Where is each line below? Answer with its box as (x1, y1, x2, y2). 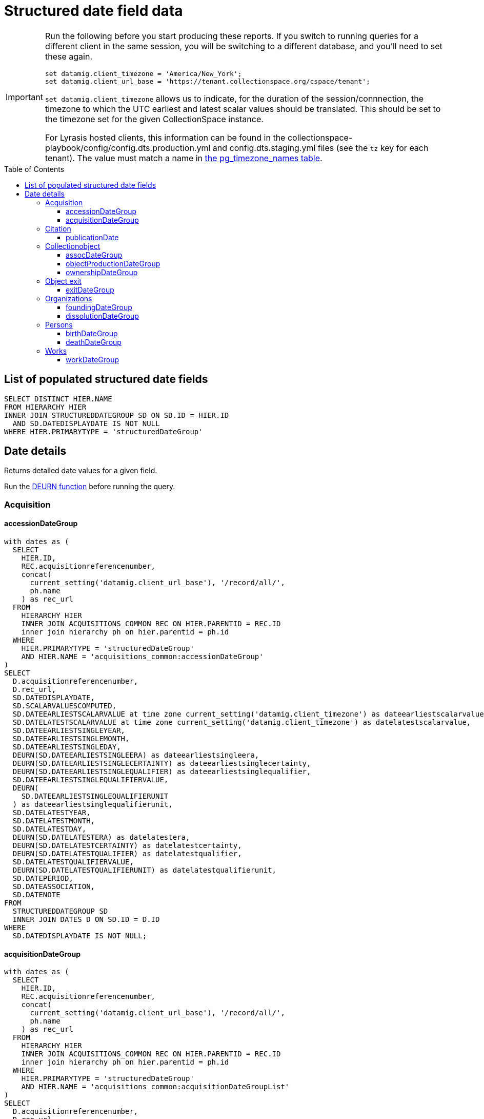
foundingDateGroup (66, 302, 132, 312)
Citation (45, 224, 71, 233)
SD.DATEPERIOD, (12, 874, 73, 883)
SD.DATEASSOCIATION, (12, 882, 95, 891)
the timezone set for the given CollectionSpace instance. (45, 113, 264, 124)
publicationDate (66, 233, 119, 242)
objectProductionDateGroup (66, 259, 160, 268)
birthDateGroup (66, 329, 118, 338)
